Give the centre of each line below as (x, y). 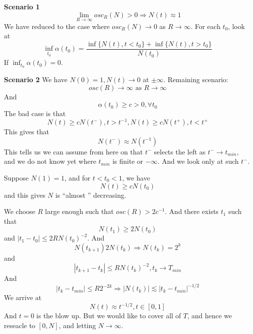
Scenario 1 (22, 6)
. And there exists (192, 211)
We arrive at (23, 297)
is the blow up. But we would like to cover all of (109, 316)
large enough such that (79, 211)
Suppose (16, 177)
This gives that (27, 132)
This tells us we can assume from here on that (73, 151)
